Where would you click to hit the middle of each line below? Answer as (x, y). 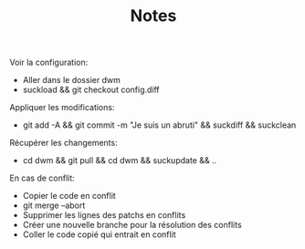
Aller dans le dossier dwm (71, 80)
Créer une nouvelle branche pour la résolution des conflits (132, 225)
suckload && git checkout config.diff (91, 90)
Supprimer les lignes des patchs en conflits (104, 215)
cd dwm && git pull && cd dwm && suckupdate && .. (120, 161)
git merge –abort (54, 205)
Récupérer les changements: (63, 143)
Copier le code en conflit (69, 196)
